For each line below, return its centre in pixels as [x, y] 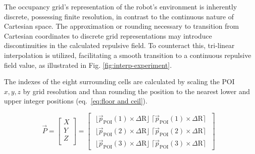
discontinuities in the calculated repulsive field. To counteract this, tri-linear [119, 45]
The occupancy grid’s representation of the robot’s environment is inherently [121, 6]
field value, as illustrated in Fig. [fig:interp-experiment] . [88, 65]
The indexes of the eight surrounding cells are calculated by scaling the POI [119, 81]
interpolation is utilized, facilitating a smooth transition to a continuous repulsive [128, 55]
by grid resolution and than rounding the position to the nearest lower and [136, 91]
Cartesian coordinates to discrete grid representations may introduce [108, 35]
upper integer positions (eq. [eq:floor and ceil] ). [76, 101]
